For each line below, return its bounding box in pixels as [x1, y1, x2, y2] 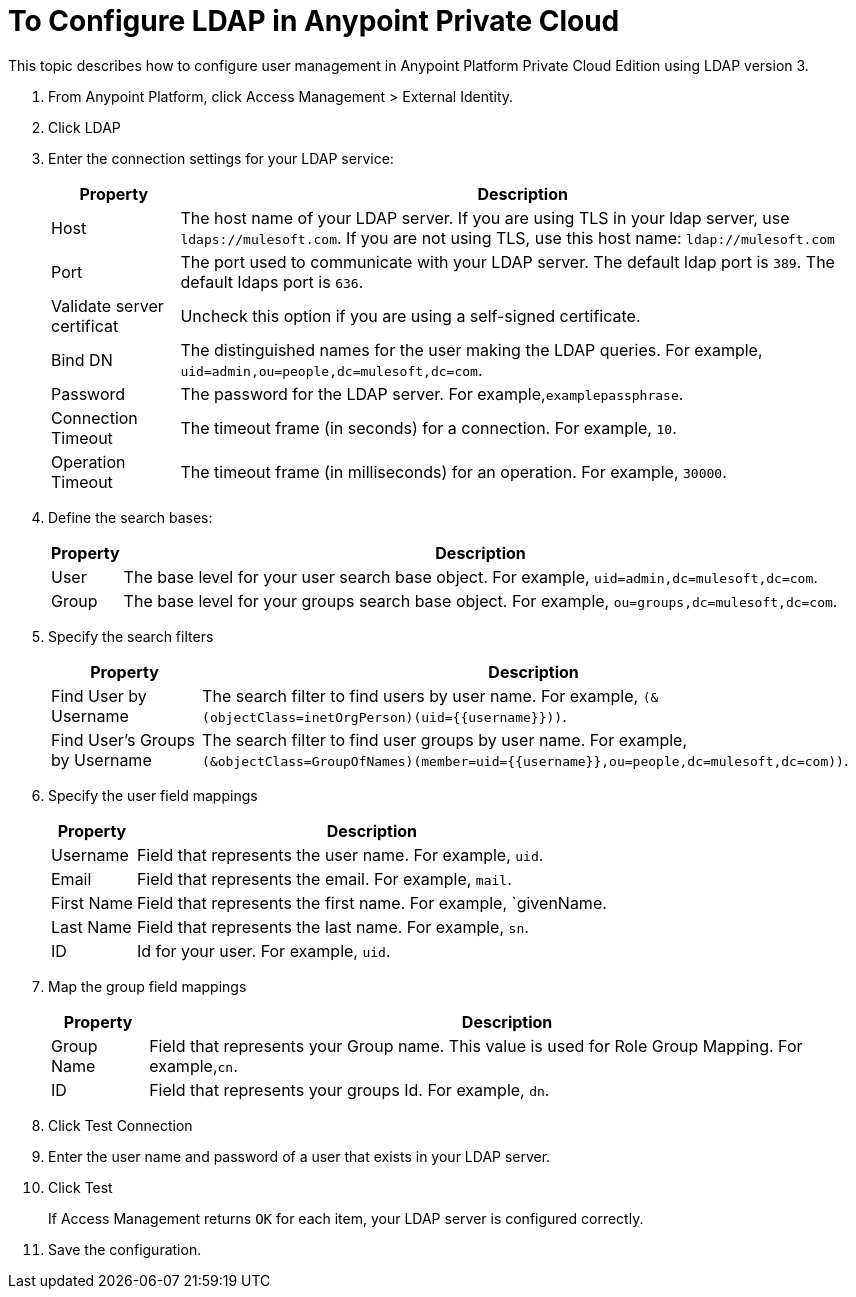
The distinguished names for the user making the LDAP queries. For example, [180, 339, 763, 360]
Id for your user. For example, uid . [136, 940, 391, 961]
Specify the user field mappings [48, 786, 258, 804]
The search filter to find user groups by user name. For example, [202, 729, 688, 750]
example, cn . [149, 1055, 238, 1076]
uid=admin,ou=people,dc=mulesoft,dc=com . [180, 359, 483, 380]
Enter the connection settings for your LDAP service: [48, 149, 394, 167]
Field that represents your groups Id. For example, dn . [149, 1079, 550, 1100]
